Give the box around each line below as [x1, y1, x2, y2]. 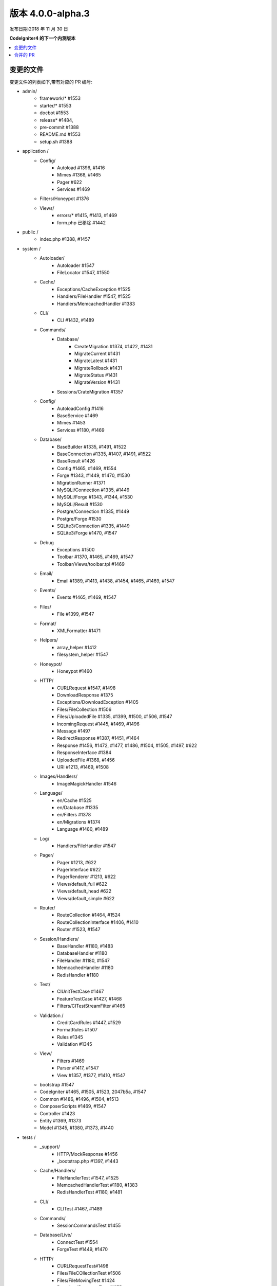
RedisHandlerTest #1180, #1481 [57, 1189, 123, 1195]
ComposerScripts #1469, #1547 [39, 1103, 107, 1110]
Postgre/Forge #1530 [57, 515, 102, 522]
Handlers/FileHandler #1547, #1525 [57, 293, 131, 299]
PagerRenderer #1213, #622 [57, 873, 116, 880]
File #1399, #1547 [57, 611, 94, 617]
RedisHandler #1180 [57, 972, 99, 978]
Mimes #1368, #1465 [57, 172, 101, 178]
